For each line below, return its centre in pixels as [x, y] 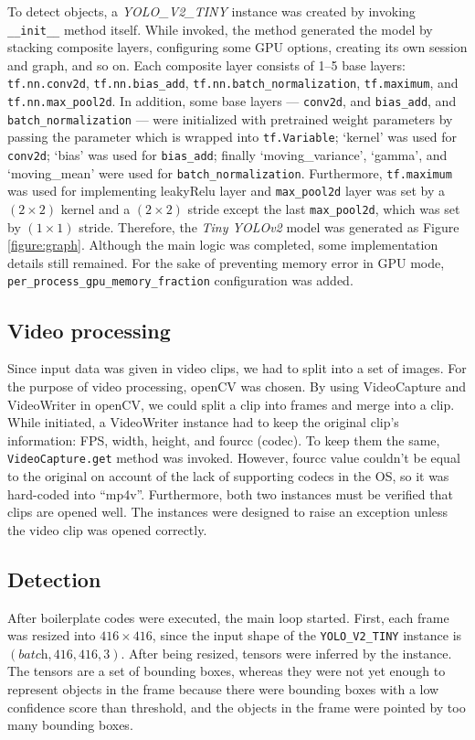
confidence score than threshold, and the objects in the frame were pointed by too [237, 707]
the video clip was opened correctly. [107, 529]
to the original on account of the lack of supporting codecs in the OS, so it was [228, 475]
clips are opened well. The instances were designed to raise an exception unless [228, 512]
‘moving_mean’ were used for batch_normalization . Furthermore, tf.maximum [230, 172]
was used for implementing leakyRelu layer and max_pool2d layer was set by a [226, 191]
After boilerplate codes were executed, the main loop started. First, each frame [228, 617]
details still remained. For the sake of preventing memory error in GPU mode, [226, 262]
